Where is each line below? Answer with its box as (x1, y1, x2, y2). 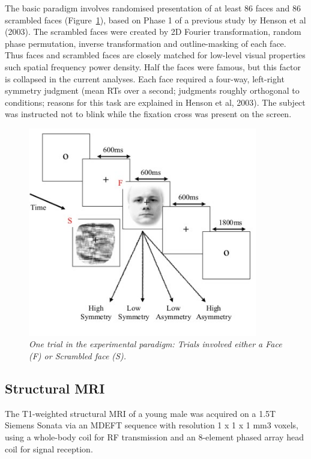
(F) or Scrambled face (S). (29, 349, 126, 362)
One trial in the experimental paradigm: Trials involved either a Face (29, 338, 282, 350)
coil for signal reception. (5, 442, 93, 455)
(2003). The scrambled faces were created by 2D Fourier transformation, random (5, 25, 301, 38)
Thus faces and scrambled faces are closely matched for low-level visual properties (5, 49, 306, 61)
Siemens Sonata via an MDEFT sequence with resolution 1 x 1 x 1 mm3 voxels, (5, 419, 298, 431)
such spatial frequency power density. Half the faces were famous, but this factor (5, 60, 301, 73)
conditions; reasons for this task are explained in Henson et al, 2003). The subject (5, 96, 306, 108)
